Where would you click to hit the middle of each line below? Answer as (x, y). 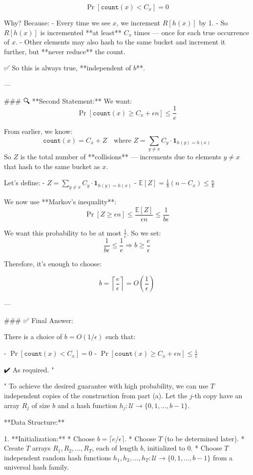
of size (41, 405)
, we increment (138, 22)
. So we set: (144, 232)
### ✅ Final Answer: (39, 320)
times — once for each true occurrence (191, 32)
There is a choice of (33, 336)
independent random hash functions (58, 457)
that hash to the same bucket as (52, 166)
